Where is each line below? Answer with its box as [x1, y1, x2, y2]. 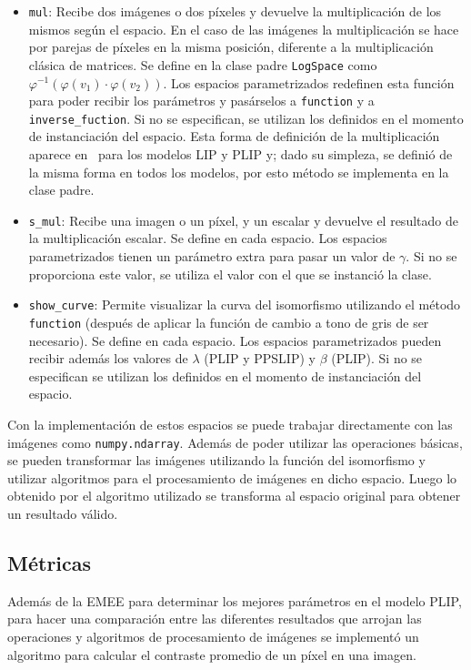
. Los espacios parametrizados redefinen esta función [163, 73, 455, 92]
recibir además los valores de [28, 349, 188, 368]
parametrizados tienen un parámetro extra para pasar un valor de [28, 247, 396, 266]
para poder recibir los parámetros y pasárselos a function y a [28, 91, 375, 110]
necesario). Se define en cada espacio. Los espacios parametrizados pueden [28, 330, 442, 350]
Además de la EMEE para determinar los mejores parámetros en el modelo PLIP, [7, 591, 462, 610]
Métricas [7, 548, 92, 576]
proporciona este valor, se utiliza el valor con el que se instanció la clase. [28, 264, 432, 283]
